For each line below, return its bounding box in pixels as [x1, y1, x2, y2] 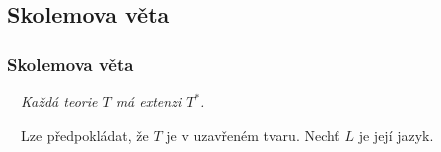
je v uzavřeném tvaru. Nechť [166, 124, 340, 145]
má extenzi [115, 91, 182, 111]
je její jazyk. [358, 124, 434, 145]
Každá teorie [21, 91, 98, 111]
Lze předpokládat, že [20, 124, 149, 145]
